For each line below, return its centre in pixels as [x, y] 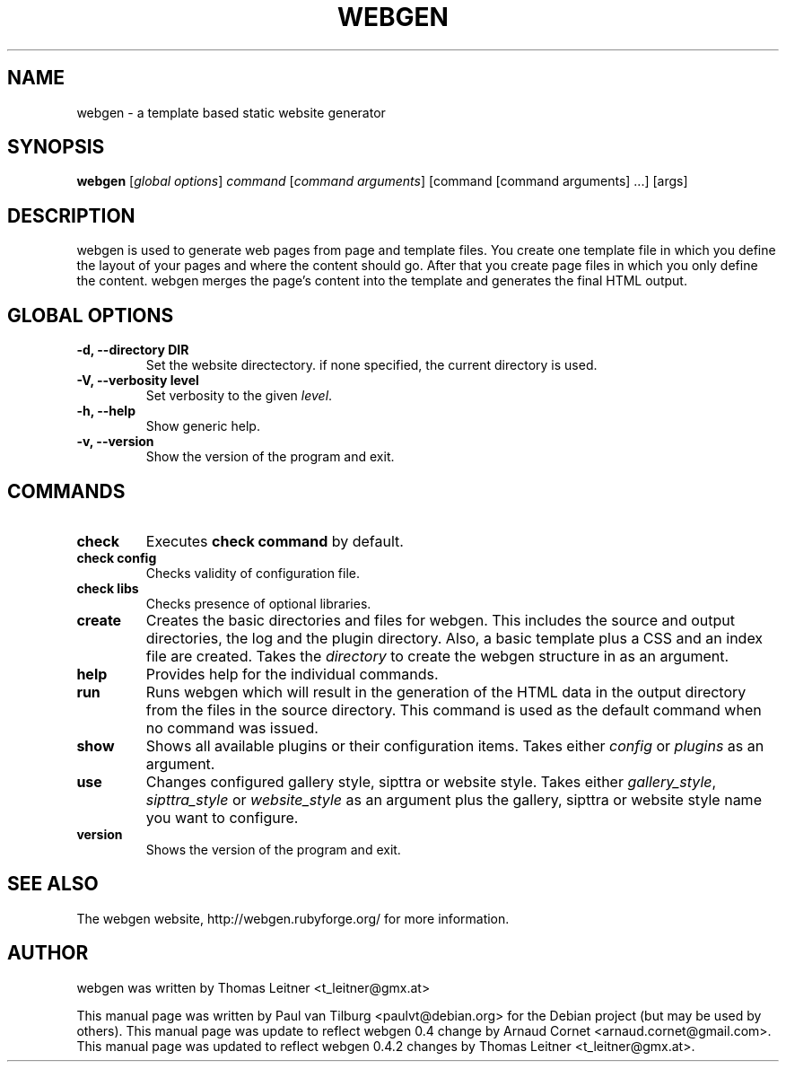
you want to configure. [222, 817]
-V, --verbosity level [138, 381]
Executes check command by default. [275, 541]
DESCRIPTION [71, 215]
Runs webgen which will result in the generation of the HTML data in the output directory [446, 692]
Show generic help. [203, 426]
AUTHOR [48, 953]
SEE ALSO [53, 884]
